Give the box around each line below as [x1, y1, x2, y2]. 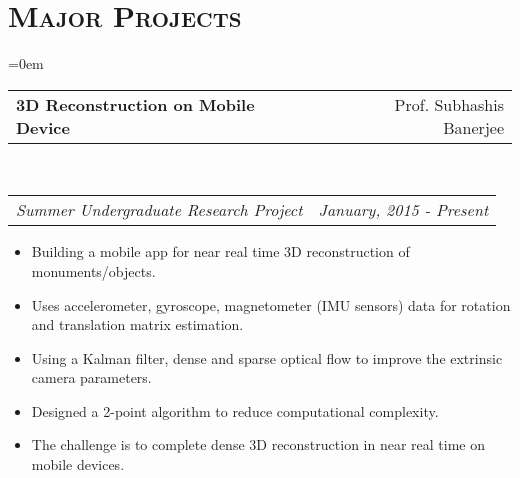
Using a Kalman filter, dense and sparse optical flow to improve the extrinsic [31, 347, 503, 368]
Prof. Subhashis [394, 92, 504, 116]
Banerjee [443, 115, 504, 139]
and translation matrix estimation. [31, 314, 244, 335]
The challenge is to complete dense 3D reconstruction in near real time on [31, 434, 485, 455]
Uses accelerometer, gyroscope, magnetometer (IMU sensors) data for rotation [31, 294, 511, 315]
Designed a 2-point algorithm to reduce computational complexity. [31, 400, 439, 421]
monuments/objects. [31, 260, 156, 281]
